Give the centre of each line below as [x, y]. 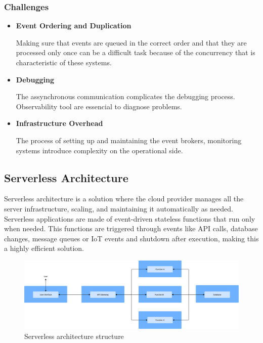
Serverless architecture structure [74, 336]
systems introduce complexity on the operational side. [99, 150]
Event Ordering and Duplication [74, 26]
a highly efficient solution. [44, 248]
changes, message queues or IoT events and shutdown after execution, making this [131, 238]
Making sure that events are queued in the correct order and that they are [131, 42]
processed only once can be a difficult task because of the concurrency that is [136, 52]
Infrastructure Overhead [59, 123]
